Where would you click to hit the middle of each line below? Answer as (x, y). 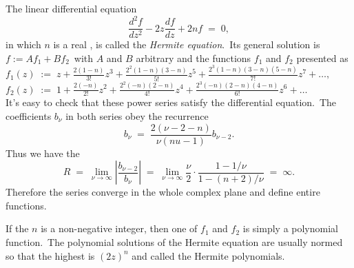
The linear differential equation (71, 8)
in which (23, 44)
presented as (322, 58)
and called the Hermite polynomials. (208, 255)
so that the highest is (50, 255)
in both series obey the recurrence (137, 115)
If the (17, 228)
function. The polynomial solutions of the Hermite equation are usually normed (174, 241)
